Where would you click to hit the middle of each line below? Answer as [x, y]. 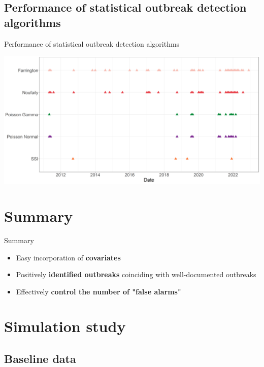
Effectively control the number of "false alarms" [98, 291]
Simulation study [65, 326]
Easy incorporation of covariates [68, 257]
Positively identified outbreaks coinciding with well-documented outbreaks [136, 274]
